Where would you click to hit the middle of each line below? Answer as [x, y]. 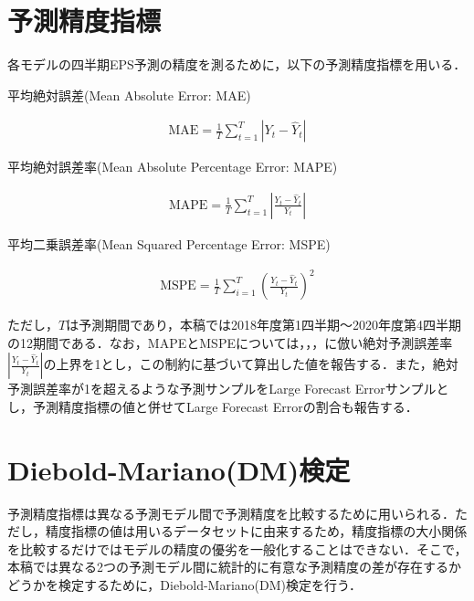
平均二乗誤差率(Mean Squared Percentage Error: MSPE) [169, 243]
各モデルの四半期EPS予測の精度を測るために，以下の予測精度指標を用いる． [237, 64]
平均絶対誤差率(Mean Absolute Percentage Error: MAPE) [173, 167]
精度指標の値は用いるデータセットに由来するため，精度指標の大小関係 [256, 531]
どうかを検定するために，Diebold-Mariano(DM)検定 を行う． [184, 584]
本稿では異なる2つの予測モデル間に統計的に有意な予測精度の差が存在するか [234, 567]
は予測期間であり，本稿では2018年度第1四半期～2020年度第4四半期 [264, 325]
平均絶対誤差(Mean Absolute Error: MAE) [129, 95]
